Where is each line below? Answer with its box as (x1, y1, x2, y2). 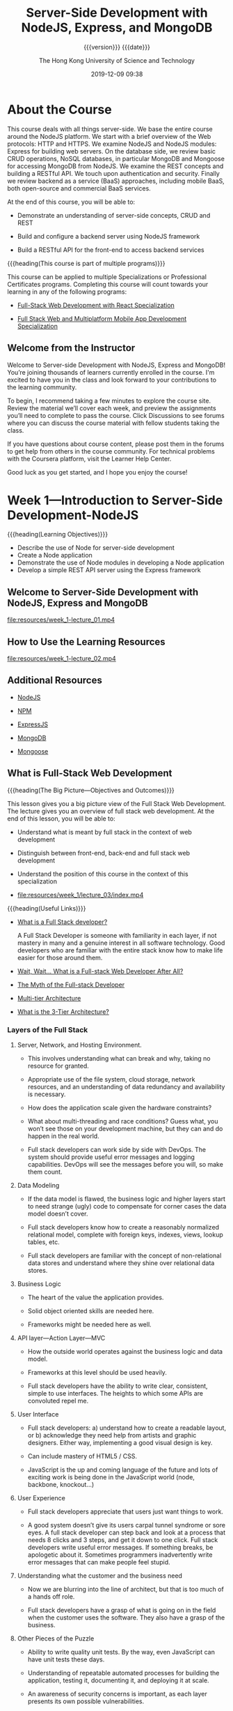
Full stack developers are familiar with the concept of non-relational (27, 1251, 222, 1260)
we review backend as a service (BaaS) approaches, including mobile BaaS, (7, 177, 225, 185)
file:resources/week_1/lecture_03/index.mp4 (17, 890, 144, 899)
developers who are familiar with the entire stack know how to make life (17, 946, 223, 954)
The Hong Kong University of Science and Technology (39, 56, 195, 64)
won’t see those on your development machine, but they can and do (27, 1124, 223, 1133)
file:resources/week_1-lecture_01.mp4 (7, 615, 115, 624)
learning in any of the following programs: (7, 287, 127, 296)
